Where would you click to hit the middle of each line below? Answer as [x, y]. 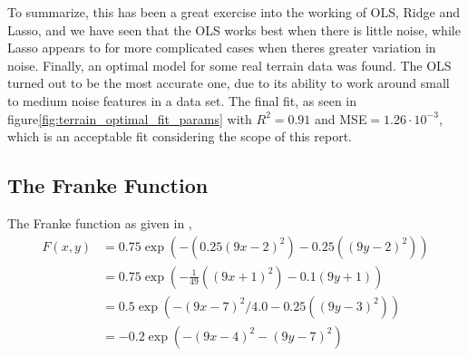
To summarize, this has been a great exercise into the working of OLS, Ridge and [234, 12]
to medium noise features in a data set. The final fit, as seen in [182, 100]
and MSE [341, 118]
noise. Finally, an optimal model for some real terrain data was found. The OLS [229, 65]
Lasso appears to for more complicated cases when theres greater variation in [222, 48]
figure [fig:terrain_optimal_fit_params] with [130, 118]
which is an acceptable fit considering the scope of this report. [180, 136]
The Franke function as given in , [100, 222]
